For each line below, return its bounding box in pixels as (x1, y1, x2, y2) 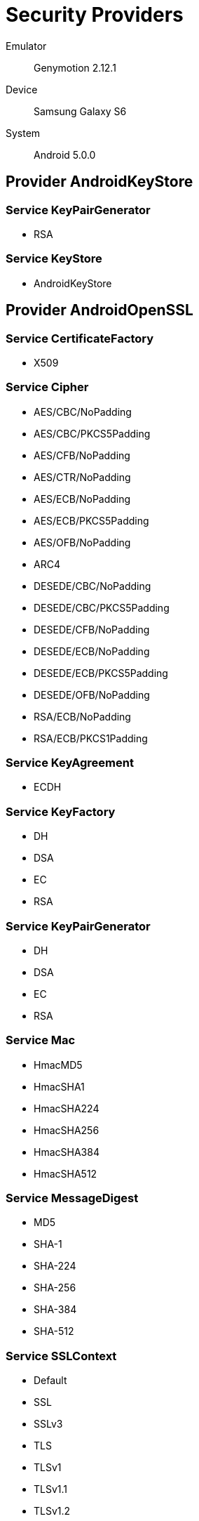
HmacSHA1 (34, 1080, 85, 1093)
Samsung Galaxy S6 (34, 105, 127, 117)
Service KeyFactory (6, 804, 116, 819)
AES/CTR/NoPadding (34, 470, 131, 483)
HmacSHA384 (34, 1145, 99, 1158)
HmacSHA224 (34, 1102, 99, 1114)
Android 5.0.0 (34, 148, 96, 161)
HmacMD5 (34, 1058, 83, 1071)
